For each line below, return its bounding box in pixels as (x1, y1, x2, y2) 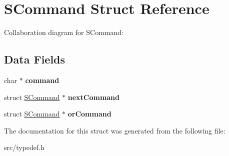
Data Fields (4, 51, 65, 67)
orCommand (67, 108, 111, 119)
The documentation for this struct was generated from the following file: (4, 125, 225, 135)
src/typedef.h (4, 142, 45, 152)
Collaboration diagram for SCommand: (4, 27, 123, 37)
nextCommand (67, 91, 120, 102)
